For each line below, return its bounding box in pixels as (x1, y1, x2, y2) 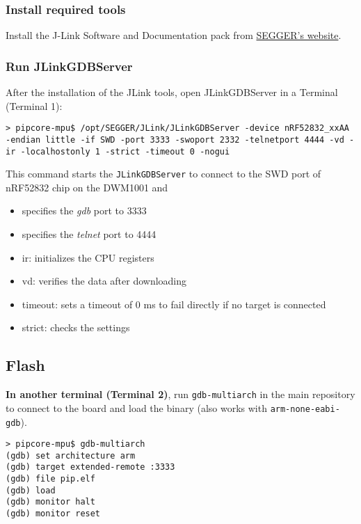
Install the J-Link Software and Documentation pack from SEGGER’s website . (6, 28, 342, 42)
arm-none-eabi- (270, 404, 340, 414)
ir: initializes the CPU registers (22, 250, 154, 264)
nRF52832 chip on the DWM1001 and (6, 180, 168, 194)
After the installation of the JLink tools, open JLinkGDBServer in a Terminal (6, 85, 338, 100)
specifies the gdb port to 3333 (22, 203, 147, 218)
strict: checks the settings (22, 320, 130, 335)
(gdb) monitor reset (6, 509, 101, 519)
